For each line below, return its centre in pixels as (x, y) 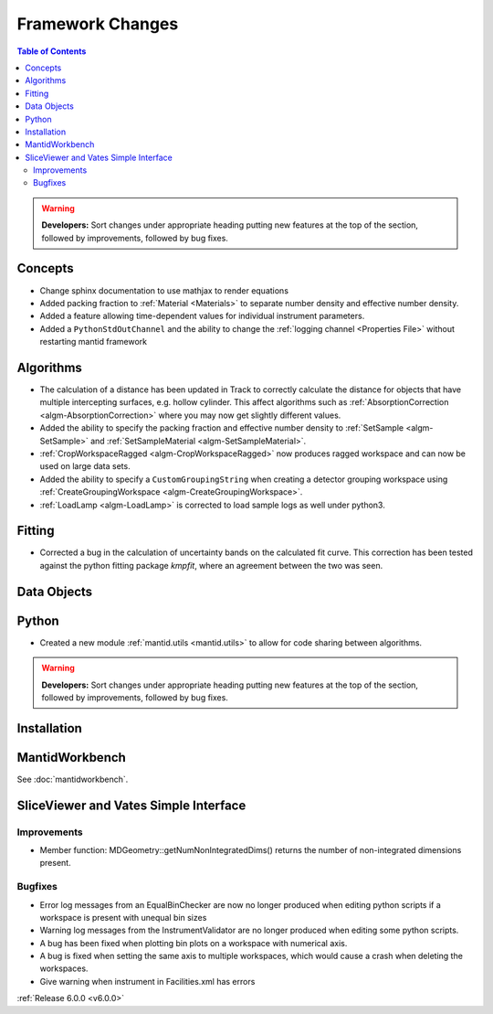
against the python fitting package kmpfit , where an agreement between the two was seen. (211, 565)
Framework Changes (98, 24)
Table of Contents (52, 51)
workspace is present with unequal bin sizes (123, 917)
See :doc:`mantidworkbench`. (73, 779)
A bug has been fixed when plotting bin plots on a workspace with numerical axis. (194, 943)
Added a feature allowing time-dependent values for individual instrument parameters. (202, 316)
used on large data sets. (85, 466)
